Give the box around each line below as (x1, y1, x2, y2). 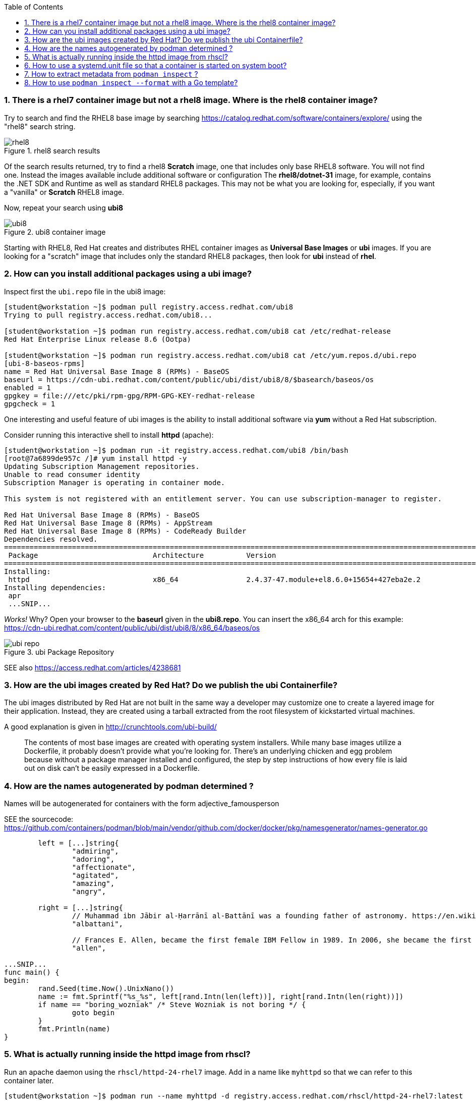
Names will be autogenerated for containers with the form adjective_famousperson (4, 799, 279, 808)
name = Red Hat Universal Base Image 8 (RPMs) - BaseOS (4, 367, 229, 376)
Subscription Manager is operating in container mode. (4, 478, 225, 487)
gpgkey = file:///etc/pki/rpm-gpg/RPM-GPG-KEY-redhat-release (4, 391, 255, 400)
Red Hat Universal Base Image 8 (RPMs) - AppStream (4, 518, 213, 527)
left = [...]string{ (38, 839, 119, 847)
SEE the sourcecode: (4, 815, 74, 823)
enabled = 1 (4, 383, 51, 392)
